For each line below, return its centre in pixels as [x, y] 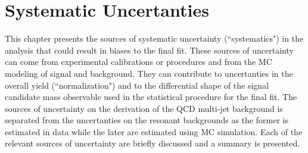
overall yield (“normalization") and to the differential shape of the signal [137, 85]
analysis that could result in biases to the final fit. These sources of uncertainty [149, 50]
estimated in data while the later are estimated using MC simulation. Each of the [154, 131]
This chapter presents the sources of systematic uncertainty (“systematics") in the [154, 38]
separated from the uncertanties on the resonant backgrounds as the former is [147, 120]
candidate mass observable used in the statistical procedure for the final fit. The [151, 97]
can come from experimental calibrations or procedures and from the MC [139, 62]
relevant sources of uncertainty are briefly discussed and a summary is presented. [153, 143]
